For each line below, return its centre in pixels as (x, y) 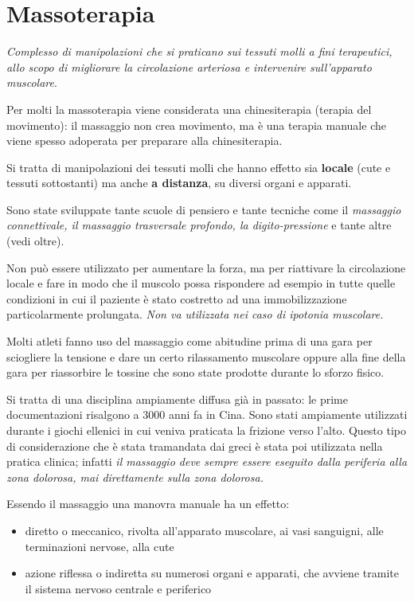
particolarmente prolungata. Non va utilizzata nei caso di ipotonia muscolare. (195, 314)
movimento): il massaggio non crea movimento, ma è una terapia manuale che (196, 125)
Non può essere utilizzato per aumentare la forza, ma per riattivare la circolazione (206, 267)
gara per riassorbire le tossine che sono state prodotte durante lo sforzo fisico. (195, 372)
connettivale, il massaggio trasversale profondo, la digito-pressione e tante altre (199, 225)
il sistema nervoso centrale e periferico (118, 588)
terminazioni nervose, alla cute (100, 546)
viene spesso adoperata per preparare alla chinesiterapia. (145, 141)
